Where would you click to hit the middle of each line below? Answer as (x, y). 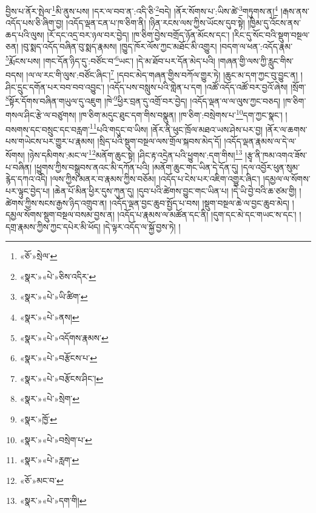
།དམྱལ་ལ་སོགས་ (287, 179)
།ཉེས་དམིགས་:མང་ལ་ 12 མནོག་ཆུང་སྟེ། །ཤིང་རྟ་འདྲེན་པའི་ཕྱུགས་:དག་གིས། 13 (135, 154)
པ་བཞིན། (19, 167)
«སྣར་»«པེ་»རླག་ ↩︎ (49, 460)
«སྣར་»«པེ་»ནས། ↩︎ (49, 317)
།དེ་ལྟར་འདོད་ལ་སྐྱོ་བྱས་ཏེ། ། (142, 226)
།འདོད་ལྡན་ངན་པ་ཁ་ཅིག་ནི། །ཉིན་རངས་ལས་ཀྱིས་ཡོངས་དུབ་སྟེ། (156, 23)
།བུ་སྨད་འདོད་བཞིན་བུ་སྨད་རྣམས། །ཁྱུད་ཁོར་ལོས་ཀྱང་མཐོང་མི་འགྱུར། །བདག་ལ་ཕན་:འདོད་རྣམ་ (157, 46)
